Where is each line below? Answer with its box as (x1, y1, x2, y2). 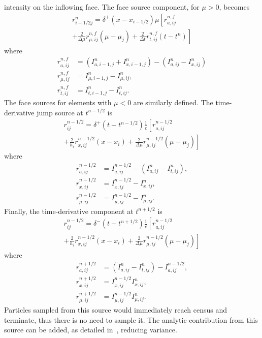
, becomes (219, 2, 250, 12)
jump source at (37, 107, 83, 117)
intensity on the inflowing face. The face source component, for (4, 2, 200, 12)
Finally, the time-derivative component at (4, 205, 134, 216)
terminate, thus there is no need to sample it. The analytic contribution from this (4, 314, 258, 325)
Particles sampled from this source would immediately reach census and (4, 304, 227, 315)
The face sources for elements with (4, 97, 112, 108)
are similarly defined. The (133, 97, 213, 108)
